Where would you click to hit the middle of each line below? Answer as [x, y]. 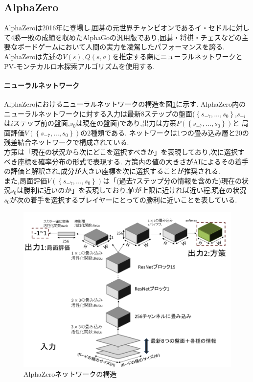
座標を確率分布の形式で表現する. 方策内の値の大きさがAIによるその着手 [133, 161]
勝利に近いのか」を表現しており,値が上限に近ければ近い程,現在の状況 [135, 190]
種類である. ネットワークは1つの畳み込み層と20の [170, 132]
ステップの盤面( [170, 113]
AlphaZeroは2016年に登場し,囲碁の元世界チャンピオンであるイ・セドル [116, 28]
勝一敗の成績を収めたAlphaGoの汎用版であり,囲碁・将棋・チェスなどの [128, 37]
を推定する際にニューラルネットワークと [177, 56]
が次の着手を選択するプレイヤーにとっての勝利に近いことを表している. [124, 199]
